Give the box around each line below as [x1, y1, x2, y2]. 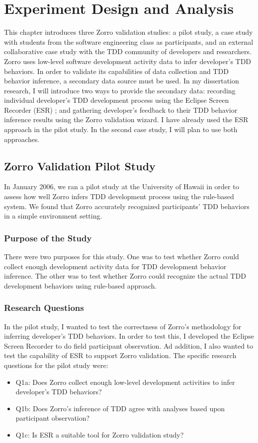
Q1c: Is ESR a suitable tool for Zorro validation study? [15, 429, 184, 440]
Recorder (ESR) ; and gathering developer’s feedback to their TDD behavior [4, 104, 238, 115]
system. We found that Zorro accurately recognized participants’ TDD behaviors [4, 201, 250, 211]
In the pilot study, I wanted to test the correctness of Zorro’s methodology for [4, 321, 242, 331]
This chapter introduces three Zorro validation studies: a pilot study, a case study [4, 27, 253, 37]
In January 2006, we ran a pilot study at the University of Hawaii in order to [4, 181, 239, 192]
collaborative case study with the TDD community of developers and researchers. [4, 46, 252, 57]
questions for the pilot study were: [4, 360, 108, 370]
